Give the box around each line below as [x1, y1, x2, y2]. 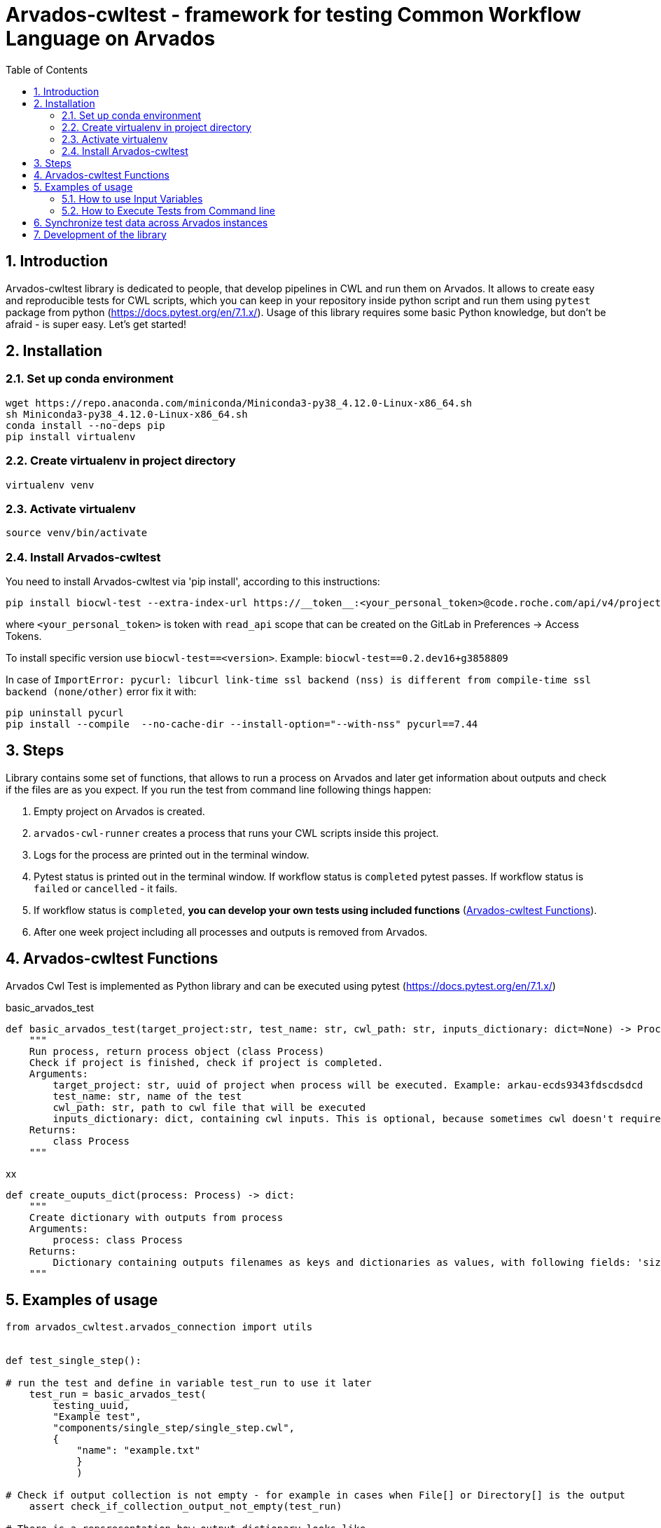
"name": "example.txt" [76, 1444, 201, 1456]
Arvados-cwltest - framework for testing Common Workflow [6, 3, 581, 27]
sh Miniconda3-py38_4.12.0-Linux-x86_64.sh [6, 408, 248, 420]
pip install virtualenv [6, 430, 136, 442]
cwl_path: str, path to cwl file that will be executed [53, 1101, 366, 1113]
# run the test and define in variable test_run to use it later [6, 1377, 372, 1389]
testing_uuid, [53, 1399, 130, 1411]
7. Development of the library [34, 228, 167, 240]
